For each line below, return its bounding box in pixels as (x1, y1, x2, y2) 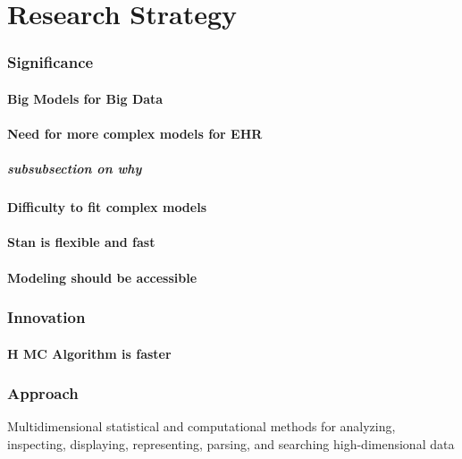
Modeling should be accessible (7, 268, 197, 286)
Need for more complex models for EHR (7, 124, 263, 142)
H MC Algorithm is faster (7, 344, 172, 362)
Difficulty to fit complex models (7, 198, 207, 217)
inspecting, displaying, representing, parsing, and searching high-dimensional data (7, 434, 455, 453)
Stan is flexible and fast (7, 233, 155, 251)
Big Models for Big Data (7, 89, 164, 107)
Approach (7, 382, 79, 404)
